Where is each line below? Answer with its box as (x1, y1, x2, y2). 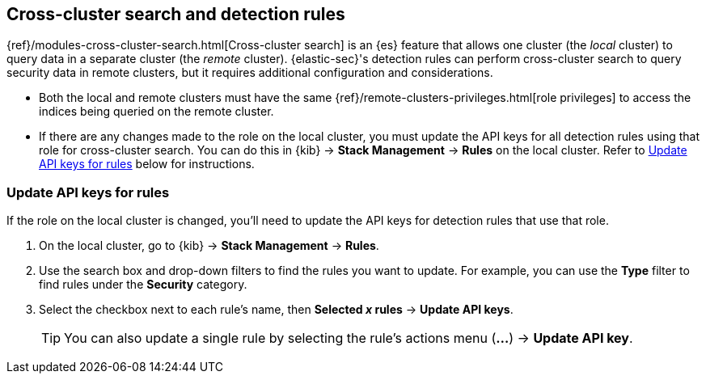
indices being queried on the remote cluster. (39, 104, 274, 119)
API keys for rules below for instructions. (39, 157, 255, 171)
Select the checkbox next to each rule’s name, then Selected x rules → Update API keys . (39, 302, 514, 317)
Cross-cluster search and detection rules (6, 4, 345, 24)
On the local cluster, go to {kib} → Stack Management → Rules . (39, 239, 379, 253)
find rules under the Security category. (39, 277, 247, 292)
